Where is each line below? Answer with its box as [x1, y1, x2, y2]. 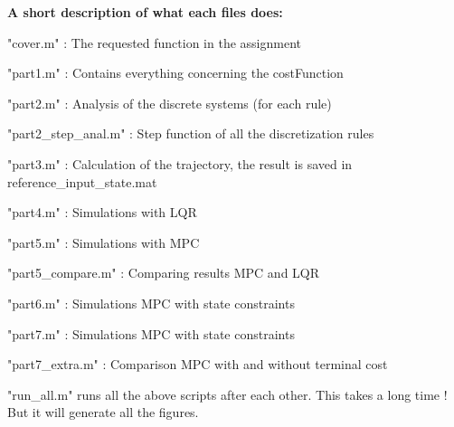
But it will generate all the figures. [7, 403, 199, 422]
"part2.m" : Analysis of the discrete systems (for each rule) [7, 93, 332, 112]
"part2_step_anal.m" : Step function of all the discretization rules [7, 124, 374, 143]
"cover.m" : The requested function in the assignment [7, 33, 301, 52]
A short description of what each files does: [7, 3, 283, 21]
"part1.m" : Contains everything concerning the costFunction [7, 63, 344, 82]
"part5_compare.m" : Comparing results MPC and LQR [7, 263, 320, 282]
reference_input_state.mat [7, 172, 157, 191]
